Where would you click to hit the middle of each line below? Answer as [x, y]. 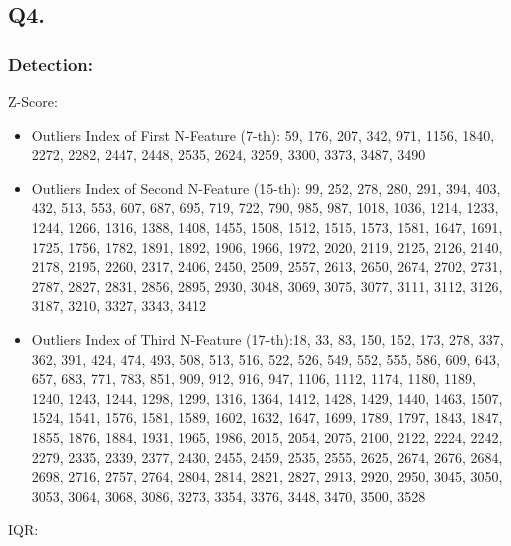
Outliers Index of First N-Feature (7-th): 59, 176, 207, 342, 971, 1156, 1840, [263, 134]
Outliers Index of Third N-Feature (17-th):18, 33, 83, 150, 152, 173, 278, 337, [267, 338]
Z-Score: [33, 101]
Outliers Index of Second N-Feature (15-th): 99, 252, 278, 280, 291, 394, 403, [266, 187]
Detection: [50, 63]
